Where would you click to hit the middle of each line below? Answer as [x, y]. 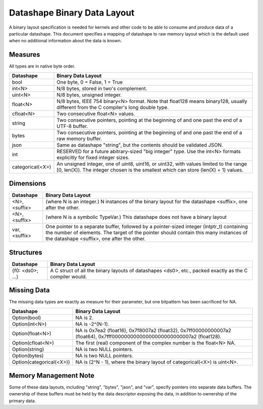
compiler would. [68, 276]
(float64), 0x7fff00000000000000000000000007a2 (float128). [148, 337]
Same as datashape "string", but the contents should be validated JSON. [140, 145]
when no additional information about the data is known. [65, 41]
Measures [25, 55]
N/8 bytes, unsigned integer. [89, 95]
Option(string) [28, 349]
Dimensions [28, 184]
